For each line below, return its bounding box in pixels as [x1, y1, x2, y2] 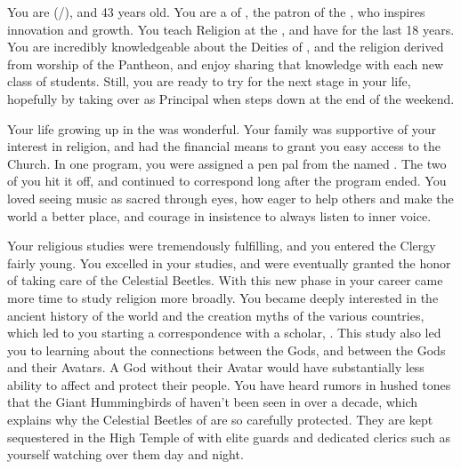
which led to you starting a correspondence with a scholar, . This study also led [7, 323, 441, 342]
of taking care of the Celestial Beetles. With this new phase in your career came [7, 271, 443, 290]
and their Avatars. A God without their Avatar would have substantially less [7, 358, 425, 377]
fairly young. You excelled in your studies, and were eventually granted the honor [7, 253, 451, 272]
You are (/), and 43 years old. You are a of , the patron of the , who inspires [7, 3, 425, 20]
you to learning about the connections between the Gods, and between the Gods [7, 340, 446, 359]
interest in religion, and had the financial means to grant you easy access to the [7, 137, 441, 155]
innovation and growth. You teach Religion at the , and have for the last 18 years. [7, 20, 455, 38]
